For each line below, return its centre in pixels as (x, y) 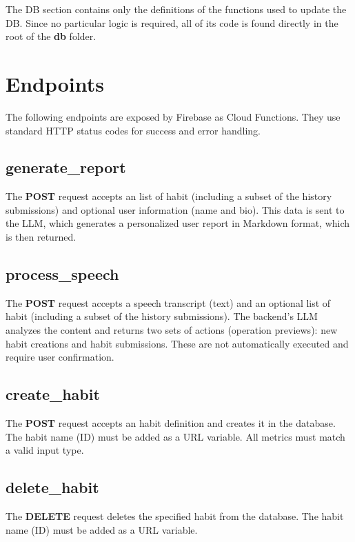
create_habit (53, 394)
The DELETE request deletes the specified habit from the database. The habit (175, 516)
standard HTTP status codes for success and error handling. (133, 130)
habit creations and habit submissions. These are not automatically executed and (177, 343)
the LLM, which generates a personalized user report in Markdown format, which (178, 223)
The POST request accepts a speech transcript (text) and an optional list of (168, 302)
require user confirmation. (60, 357)
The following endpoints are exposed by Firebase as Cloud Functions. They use (173, 116)
